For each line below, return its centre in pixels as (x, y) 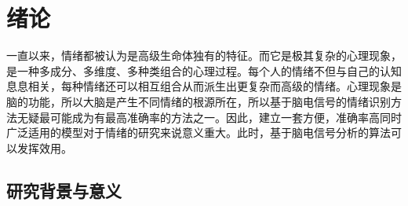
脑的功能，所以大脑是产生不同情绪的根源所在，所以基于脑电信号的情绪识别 (199, 101)
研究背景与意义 (64, 190)
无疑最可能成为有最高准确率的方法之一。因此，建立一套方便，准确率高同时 (209, 117)
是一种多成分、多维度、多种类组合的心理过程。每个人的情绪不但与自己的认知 (204, 70)
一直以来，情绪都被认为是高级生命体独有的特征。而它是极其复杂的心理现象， (204, 55)
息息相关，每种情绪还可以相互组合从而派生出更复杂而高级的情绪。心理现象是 (204, 86)
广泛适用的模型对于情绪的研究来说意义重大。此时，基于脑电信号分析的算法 (199, 132)
